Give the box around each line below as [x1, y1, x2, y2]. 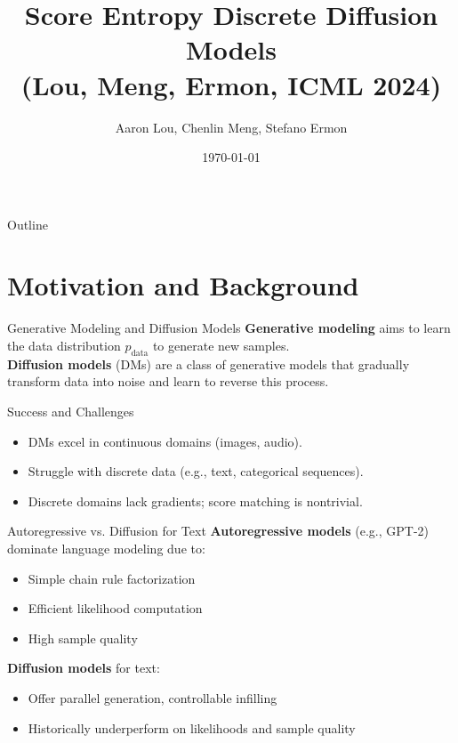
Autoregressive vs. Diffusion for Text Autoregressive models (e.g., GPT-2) [7, 521, 429, 540]
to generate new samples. [152, 336, 290, 354]
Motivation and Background [7, 267, 359, 303]
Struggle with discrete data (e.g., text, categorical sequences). [28, 462, 364, 481]
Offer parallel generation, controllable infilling [28, 688, 277, 707]
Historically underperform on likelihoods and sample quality [28, 718, 356, 737]
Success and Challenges [7, 401, 134, 420]
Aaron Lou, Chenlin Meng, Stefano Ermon [115, 117, 348, 136]
